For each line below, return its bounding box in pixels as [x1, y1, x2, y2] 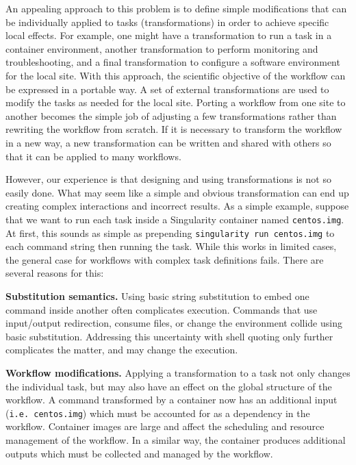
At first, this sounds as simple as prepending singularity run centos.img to [5, 225, 335, 240]
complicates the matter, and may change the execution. [5, 342, 238, 357]
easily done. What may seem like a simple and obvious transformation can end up [5, 185, 349, 199]
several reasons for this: [5, 266, 104, 280]
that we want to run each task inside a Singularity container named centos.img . [5, 212, 344, 226]
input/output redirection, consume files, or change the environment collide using [5, 316, 342, 330]
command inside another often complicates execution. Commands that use [5, 302, 318, 316]
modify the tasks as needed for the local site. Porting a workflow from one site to [5, 95, 346, 110]
